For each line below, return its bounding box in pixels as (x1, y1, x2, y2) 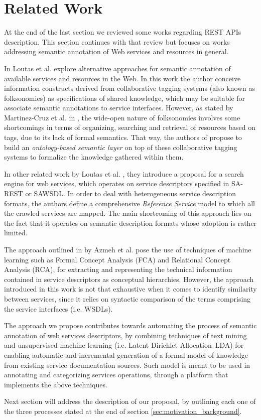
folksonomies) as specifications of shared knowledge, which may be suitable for (4, 92, 245, 103)
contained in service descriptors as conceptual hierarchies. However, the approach (4, 273, 254, 284)
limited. (4, 227, 28, 238)
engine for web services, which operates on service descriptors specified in (4, 178, 229, 189)
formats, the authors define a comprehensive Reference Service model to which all (4, 198, 255, 208)
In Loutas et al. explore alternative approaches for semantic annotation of (4, 63, 231, 73)
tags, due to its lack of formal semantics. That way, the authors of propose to (4, 132, 242, 143)
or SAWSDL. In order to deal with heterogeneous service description (25, 188, 236, 199)
